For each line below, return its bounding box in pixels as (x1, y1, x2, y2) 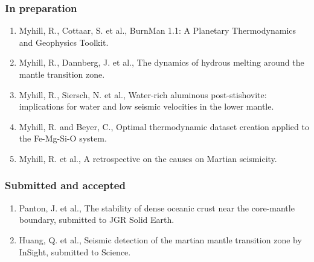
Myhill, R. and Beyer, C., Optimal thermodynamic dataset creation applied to (19, 120, 309, 133)
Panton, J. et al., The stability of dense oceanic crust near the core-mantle (19, 201, 295, 214)
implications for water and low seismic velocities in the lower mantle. (19, 100, 274, 113)
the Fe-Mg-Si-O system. (19, 132, 107, 145)
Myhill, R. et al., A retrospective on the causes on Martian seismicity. (19, 152, 277, 164)
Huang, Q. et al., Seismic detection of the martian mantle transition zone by (19, 233, 302, 246)
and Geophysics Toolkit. (19, 36, 109, 48)
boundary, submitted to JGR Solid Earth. (19, 213, 175, 226)
